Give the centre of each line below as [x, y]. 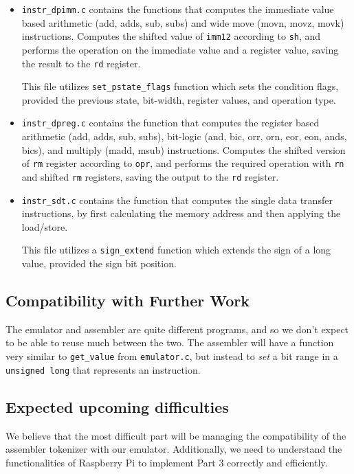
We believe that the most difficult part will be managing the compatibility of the [176, 435]
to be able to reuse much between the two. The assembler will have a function [170, 342]
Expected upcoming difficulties [117, 406]
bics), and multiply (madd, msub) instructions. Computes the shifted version [184, 149]
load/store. [45, 226]
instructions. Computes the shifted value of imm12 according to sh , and [171, 36]
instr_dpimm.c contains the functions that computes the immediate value [178, 9]
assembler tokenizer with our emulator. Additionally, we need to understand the [174, 449]
